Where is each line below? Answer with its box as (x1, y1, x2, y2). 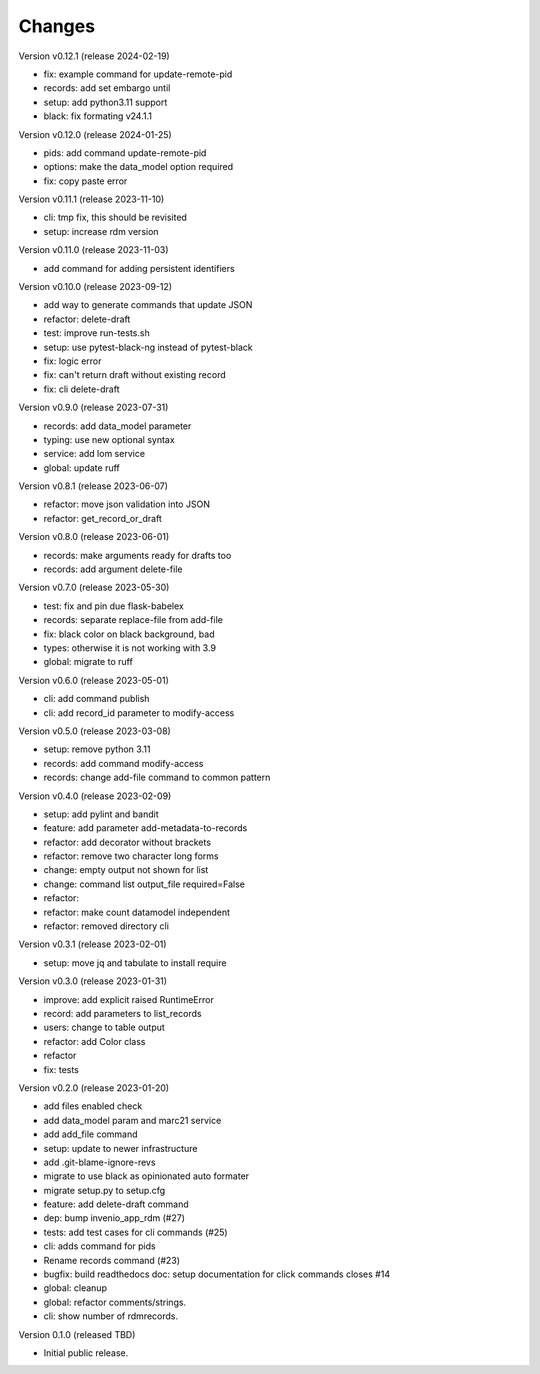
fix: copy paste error (43, 175, 128, 187)
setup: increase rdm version (43, 225, 159, 237)
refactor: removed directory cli (43, 920, 170, 932)
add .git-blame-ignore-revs (43, 1156, 156, 1168)
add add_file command (43, 1128, 139, 1140)
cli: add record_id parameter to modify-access (43, 706, 235, 719)
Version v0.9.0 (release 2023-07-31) (18, 401, 169, 414)
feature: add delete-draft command (43, 1198, 189, 1210)
